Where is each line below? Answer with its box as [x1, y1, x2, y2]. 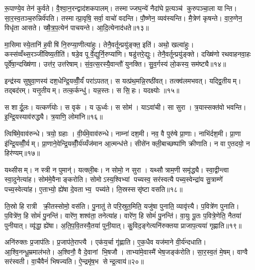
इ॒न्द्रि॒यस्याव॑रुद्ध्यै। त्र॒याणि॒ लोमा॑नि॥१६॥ [4, 111, 103, 122]
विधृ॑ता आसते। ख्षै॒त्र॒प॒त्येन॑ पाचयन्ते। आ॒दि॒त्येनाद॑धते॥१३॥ [4, 22, 149, 33]
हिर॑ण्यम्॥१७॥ [4, 148, 40, 158]
